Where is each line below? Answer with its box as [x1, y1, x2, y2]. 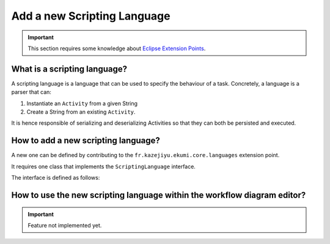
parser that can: [11, 89, 52, 96]
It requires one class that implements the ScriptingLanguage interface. [11, 163, 196, 170]
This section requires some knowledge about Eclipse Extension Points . [28, 45, 206, 52]
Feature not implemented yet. [28, 221, 102, 229]
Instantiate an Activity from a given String [26, 100, 137, 107]
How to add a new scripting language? [11, 135, 160, 146]
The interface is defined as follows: [11, 174, 100, 182]
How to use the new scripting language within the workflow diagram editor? [11, 190, 306, 200]
